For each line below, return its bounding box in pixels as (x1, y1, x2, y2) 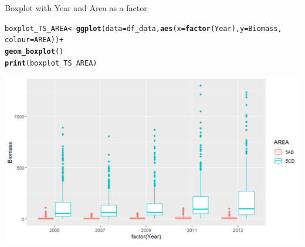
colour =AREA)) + (5, 36, 64, 44)
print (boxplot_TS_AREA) (5, 59, 97, 67)
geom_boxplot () (5, 47, 64, 56)
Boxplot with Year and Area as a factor (5, 2, 147, 13)
